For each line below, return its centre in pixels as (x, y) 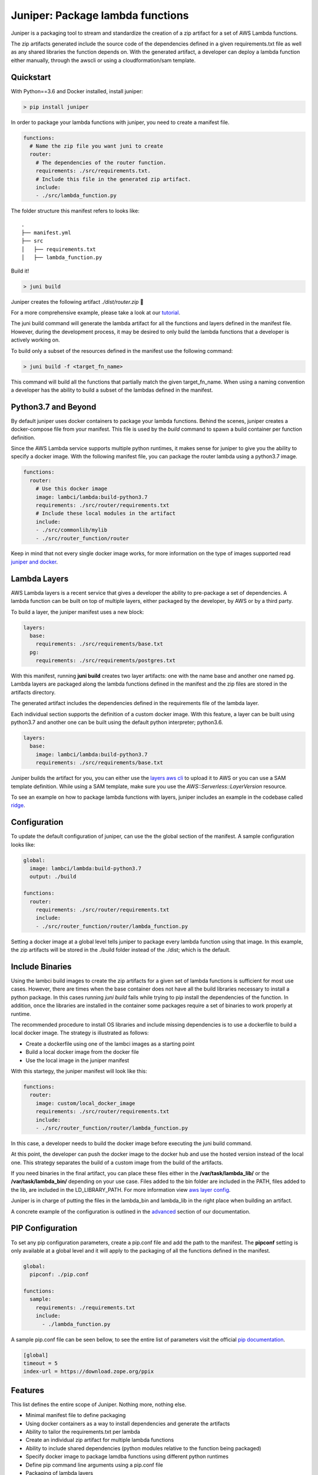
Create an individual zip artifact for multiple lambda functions (100, 1440)
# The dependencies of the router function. (101, 163)
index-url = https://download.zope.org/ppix (89, 1371)
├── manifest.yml (46, 233)
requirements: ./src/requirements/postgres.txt (106, 661)
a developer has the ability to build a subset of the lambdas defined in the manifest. (112, 390)
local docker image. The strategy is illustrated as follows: (80, 1033)
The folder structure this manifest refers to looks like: (75, 211)
